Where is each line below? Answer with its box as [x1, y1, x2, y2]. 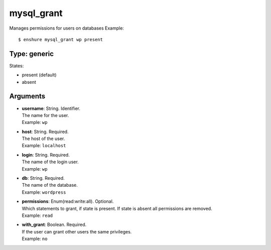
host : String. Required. [22, 129, 69, 135]
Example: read [22, 212, 53, 218]
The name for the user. [22, 112, 69, 118]
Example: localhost [22, 143, 66, 149]
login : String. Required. [22, 152, 70, 158]
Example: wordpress [22, 189, 66, 195]
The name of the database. [22, 182, 78, 188]
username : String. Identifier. [22, 105, 80, 111]
